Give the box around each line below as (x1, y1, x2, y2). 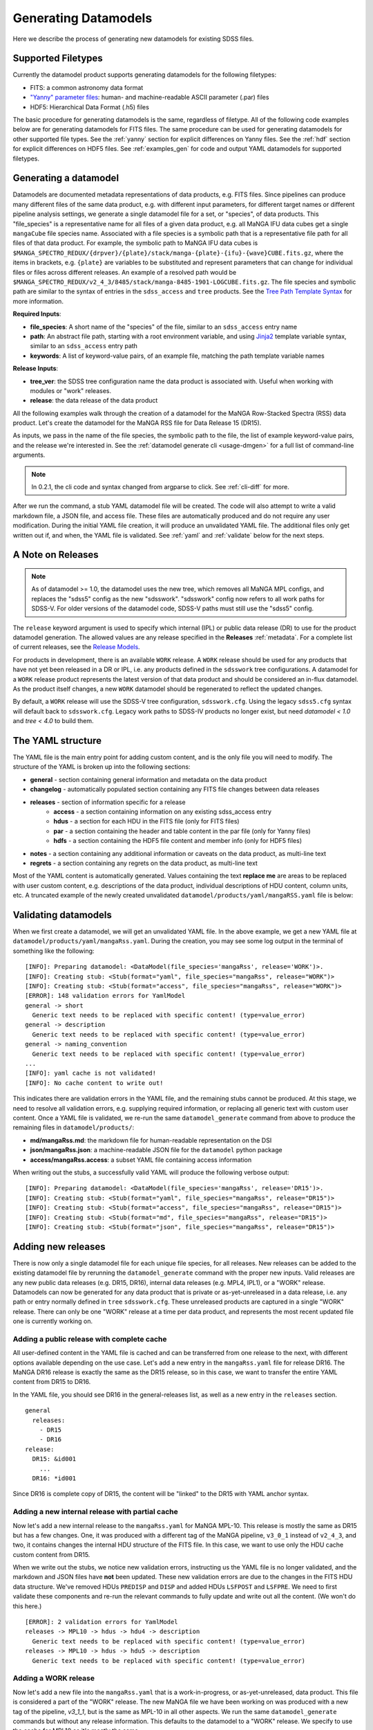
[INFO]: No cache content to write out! (25, 1079, 164, 1086)
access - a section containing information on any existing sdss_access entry (53, 807, 272, 816)
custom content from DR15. (12, 1550, 90, 1558)
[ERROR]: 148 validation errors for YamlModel (25, 992, 186, 1000)
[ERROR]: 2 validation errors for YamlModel (25, 1618, 179, 1626)
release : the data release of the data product (30, 397, 158, 405)
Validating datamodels (12, 909, 112, 920)
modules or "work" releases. (30, 386, 112, 394)
